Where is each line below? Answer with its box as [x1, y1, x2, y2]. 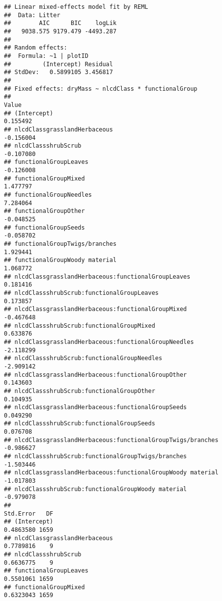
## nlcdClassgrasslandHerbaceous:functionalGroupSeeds [4, 404, 187, 411]
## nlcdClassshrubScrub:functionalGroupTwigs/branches [4, 453, 187, 460]
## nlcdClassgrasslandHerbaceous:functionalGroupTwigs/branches [4, 436, 219, 444]
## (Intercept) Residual [4, 60, 113, 68]
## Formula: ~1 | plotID [4, 52, 88, 59]
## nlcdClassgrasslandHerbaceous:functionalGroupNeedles [4, 338, 194, 345]
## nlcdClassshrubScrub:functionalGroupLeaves [4, 289, 159, 296]
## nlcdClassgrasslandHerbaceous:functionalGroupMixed [4, 306, 187, 313]
